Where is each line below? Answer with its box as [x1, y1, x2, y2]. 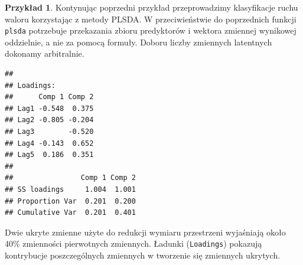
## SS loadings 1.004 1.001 [5, 185, 136, 194]
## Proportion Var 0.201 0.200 [5, 197, 136, 205]
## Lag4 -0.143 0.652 [5, 139, 94, 148]
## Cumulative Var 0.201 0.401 [5, 208, 136, 217]
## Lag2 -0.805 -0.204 [5, 116, 94, 125]
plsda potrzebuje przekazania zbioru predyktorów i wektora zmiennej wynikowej [5, 24, 297, 37]
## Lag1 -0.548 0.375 [5, 104, 94, 113]
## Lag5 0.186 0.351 [5, 151, 94, 159]
